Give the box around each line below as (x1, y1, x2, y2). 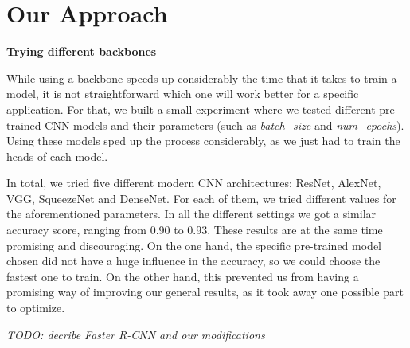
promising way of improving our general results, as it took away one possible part (6, 283, 404, 300)
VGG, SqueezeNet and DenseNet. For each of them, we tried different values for (6, 190, 396, 206)
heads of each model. (6, 147, 108, 164)
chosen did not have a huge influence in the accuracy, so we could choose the (6, 252, 381, 269)
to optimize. (6, 299, 65, 316)
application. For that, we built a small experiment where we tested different (6, 100, 376, 117)
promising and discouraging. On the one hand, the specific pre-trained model (6, 237, 381, 253)
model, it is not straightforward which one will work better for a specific (6, 85, 359, 102)
